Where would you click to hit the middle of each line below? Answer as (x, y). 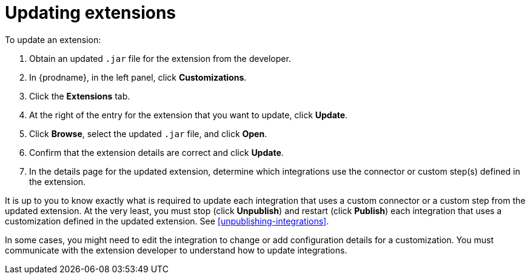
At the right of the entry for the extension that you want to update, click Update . (189, 115)
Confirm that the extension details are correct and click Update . (156, 152)
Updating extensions (91, 13)
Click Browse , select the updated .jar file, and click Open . (148, 133)
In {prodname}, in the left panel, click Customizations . (138, 77)
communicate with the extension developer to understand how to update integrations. (176, 250)
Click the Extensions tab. (80, 96)
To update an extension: (53, 39)
